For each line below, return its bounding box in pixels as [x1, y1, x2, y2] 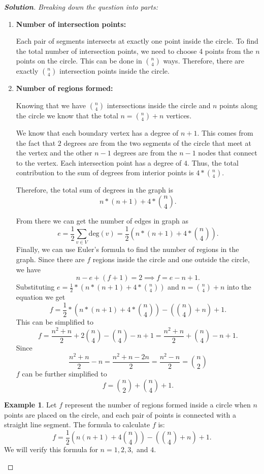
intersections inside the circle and [107, 100, 211, 110]
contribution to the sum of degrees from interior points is [16, 167, 194, 178]
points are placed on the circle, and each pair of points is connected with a [4, 409, 236, 420]
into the [226, 281, 251, 292]
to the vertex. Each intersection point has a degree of [16, 157, 182, 168]
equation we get [16, 292, 65, 302]
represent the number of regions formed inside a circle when [64, 399, 251, 410]
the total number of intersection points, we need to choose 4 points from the [16, 45, 253, 56]
